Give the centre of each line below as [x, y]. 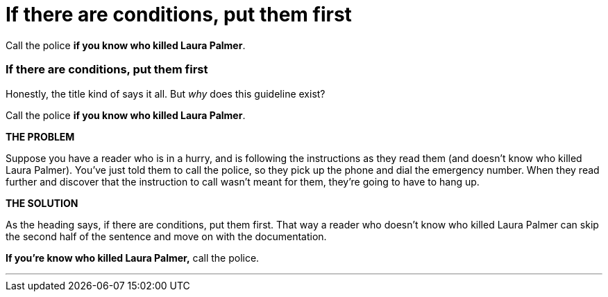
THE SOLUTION [42, 203]
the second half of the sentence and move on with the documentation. [166, 236]
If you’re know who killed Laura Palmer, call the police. [133, 258]
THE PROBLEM [40, 136]
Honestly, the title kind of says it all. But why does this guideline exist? [166, 93]
